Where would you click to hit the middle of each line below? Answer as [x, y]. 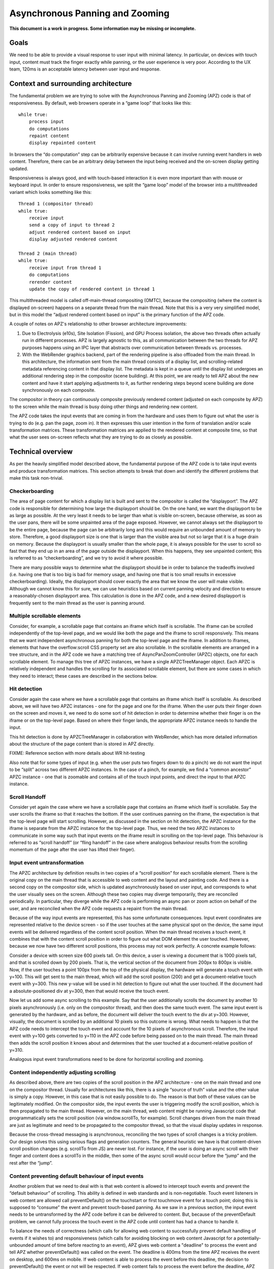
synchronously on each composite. [59, 390]
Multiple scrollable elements [45, 616]
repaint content [49, 136]
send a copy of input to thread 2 [72, 225]
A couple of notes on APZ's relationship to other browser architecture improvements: [98, 324]
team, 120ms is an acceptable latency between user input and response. [85, 69]
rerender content [50, 282]
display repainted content [62, 143]
